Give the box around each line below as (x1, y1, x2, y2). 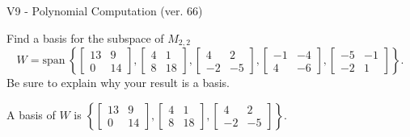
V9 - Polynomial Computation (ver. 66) (6, 2, 203, 19)
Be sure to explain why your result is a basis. (6, 74, 230, 91)
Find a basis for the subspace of (6, 29, 164, 46)
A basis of (6, 106, 56, 122)
